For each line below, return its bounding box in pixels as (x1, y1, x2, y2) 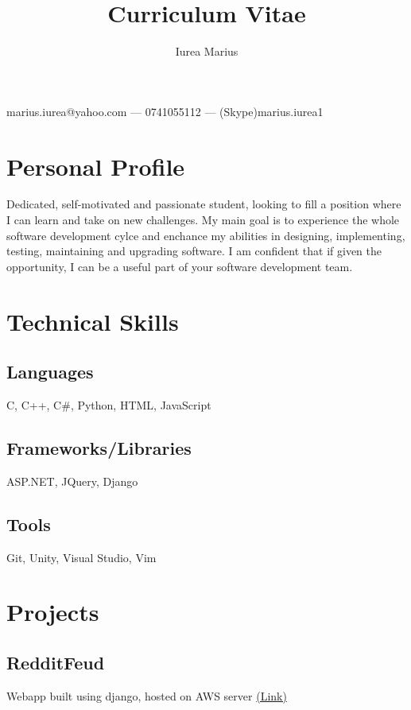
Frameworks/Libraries (6, 435, 192, 460)
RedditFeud (6, 650, 105, 674)
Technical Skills (6, 305, 179, 337)
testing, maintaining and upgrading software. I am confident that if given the (6, 242, 382, 259)
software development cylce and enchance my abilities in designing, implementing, (6, 227, 405, 243)
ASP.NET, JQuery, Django (6, 472, 138, 489)
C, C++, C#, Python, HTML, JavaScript (6, 396, 211, 413)
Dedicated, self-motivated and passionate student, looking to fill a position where (6, 196, 401, 212)
